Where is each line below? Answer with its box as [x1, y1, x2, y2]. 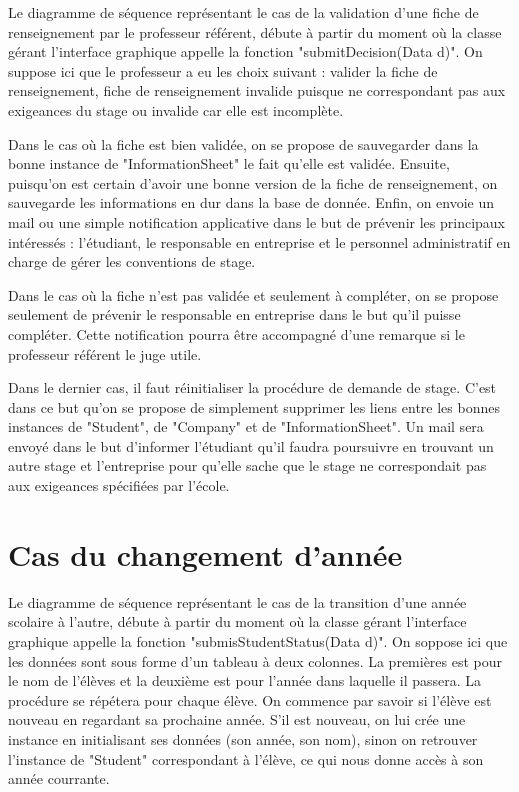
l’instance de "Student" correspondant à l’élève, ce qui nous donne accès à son [8, 748, 484, 769]
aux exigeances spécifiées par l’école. [8, 475, 230, 496]
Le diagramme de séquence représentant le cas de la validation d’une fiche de [8, 2, 479, 22]
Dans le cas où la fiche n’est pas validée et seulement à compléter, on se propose [8, 284, 499, 305]
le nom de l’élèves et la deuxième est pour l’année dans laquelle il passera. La [8, 670, 482, 691]
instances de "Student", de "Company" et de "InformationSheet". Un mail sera [8, 416, 484, 437]
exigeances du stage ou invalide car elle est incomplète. [8, 99, 344, 120]
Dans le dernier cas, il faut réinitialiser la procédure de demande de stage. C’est [8, 377, 497, 398]
